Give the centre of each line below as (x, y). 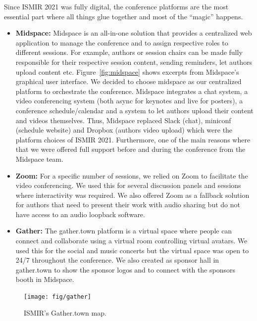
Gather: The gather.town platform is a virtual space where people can (124, 231)
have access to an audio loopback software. (80, 214)
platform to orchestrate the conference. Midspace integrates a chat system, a (132, 91)
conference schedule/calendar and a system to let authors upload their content (134, 110)
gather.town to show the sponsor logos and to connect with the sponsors (125, 269)
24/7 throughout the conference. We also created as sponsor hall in (117, 260)
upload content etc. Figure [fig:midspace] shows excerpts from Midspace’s (127, 71)
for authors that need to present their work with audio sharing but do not (128, 205)
